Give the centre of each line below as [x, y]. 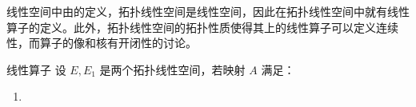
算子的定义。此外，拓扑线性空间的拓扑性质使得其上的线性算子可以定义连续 [202, 27]
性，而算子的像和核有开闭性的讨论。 [102, 43]
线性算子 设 [36, 69]
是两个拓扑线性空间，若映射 [172, 69]
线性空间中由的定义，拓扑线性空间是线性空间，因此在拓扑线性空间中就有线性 [208, 11]
